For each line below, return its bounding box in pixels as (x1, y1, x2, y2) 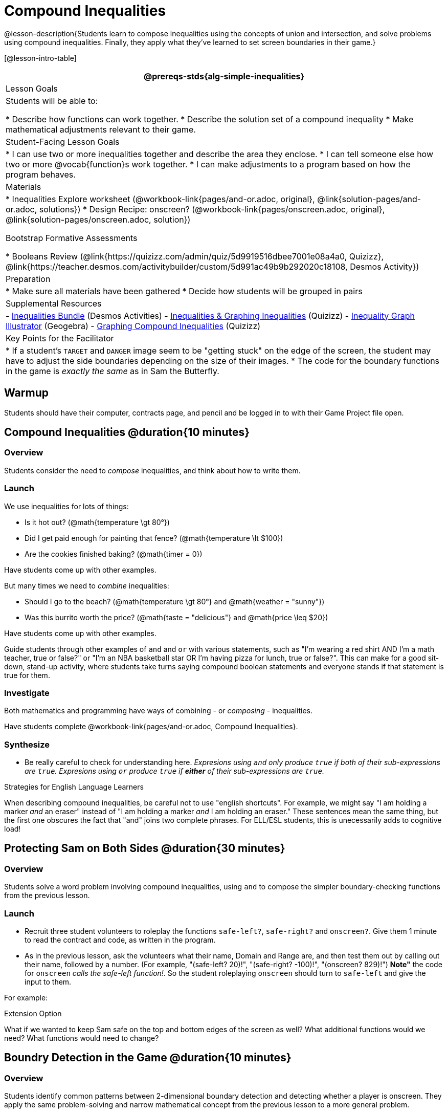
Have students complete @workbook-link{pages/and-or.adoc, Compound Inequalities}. (4, 722, 298, 731)
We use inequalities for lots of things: (4, 501, 129, 511)
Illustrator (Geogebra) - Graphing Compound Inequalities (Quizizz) (6, 320, 261, 331)
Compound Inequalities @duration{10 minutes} (4, 426, 250, 439)
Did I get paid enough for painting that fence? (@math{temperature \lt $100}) (25, 533, 283, 542)
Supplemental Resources (6, 298, 102, 309)
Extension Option (4, 1009, 62, 1018)
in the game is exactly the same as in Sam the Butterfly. (6, 365, 219, 376)
